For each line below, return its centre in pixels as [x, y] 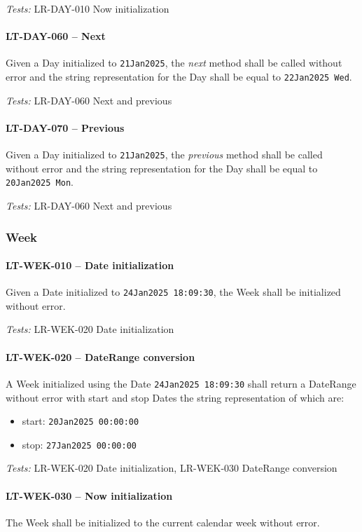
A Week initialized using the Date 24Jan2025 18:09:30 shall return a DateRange [181, 383]
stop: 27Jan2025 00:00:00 [79, 444]
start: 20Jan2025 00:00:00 [81, 421]
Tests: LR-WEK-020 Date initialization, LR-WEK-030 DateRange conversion [172, 468]
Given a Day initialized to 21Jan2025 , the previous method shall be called [164, 155]
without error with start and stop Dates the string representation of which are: [175, 397]
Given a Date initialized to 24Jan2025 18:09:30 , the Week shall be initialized [173, 292]
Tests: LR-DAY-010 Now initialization [88, 8]
